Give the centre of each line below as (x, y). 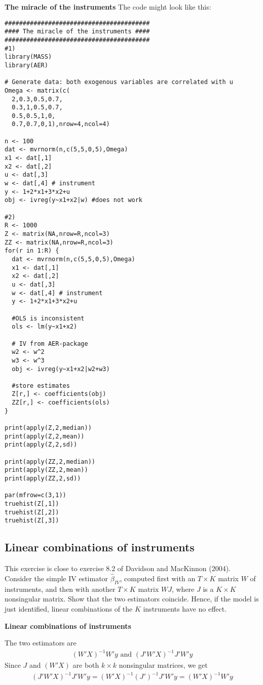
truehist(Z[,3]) (32, 521)
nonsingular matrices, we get (163, 665)
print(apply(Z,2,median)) (48, 428)
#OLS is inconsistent (48, 318)
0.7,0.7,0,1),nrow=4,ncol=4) (61, 124)
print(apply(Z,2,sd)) (41, 445)
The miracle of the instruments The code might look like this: (108, 7)
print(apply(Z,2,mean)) (45, 436)
